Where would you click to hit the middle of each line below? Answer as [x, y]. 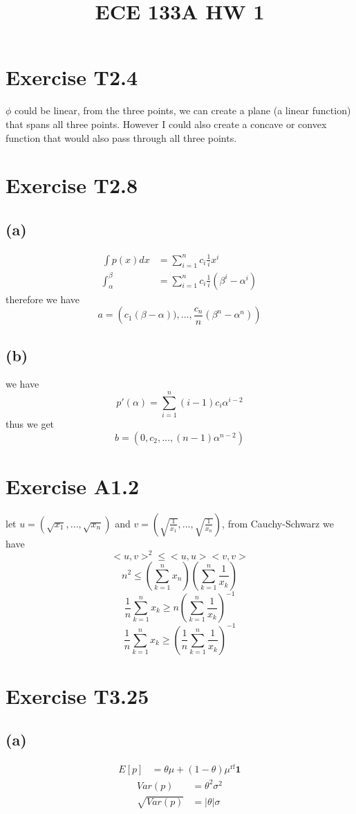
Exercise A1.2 [73, 486]
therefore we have [43, 299]
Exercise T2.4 [72, 77]
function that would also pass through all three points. [121, 137]
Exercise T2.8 [72, 185]
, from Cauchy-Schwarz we [278, 523]
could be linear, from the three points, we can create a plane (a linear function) [183, 110]
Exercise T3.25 [77, 695]
